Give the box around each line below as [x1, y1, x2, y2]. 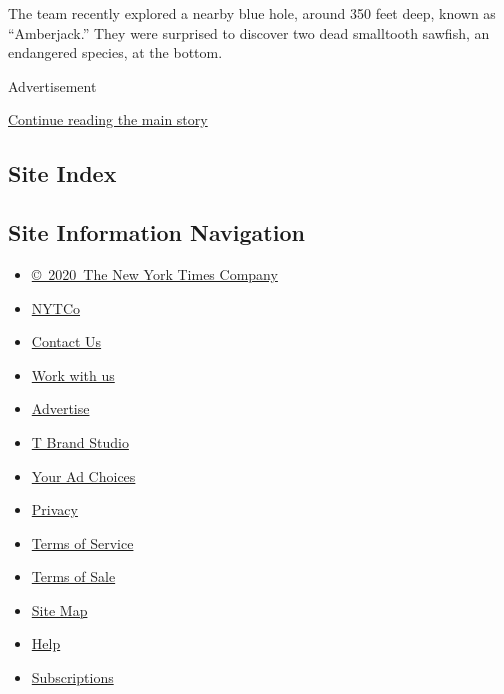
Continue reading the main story [8, 109, 208, 130]
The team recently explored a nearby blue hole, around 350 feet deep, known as [8, 3, 496, 23]
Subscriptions [31, 667, 114, 688]
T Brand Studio [31, 431, 129, 452]
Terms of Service [31, 532, 134, 553]
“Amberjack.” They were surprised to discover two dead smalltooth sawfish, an [8, 22, 490, 43]
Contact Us [31, 331, 102, 352]
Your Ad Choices [31, 465, 136, 486]
